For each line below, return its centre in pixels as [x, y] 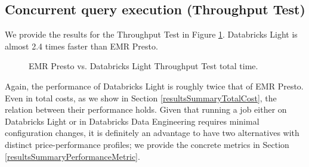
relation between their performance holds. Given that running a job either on [146, 109]
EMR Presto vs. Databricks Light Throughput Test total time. [143, 66]
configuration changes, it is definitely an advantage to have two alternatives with [152, 133]
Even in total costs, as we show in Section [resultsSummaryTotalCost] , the [141, 98]
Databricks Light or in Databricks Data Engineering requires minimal [132, 121]
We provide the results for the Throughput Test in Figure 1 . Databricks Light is [151, 34]
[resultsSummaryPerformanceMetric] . [72, 156]
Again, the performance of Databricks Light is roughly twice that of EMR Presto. [154, 86]
